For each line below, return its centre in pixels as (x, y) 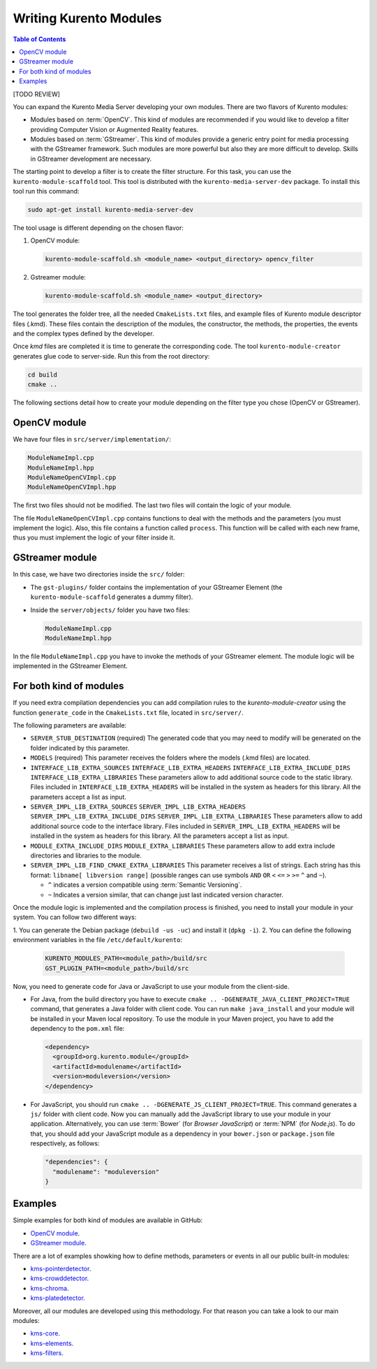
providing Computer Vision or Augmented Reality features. (114, 129)
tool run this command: (46, 191)
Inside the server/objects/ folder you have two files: (110, 610)
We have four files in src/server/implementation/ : (92, 440)
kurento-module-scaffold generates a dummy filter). (112, 597)
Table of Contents (39, 39)
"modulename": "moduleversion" (106, 1172)
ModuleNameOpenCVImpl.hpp (72, 487)
